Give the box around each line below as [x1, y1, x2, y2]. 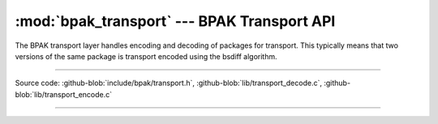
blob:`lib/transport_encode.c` [15, 89, 113, 99]
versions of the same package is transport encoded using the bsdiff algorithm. [15, 51, 277, 61]
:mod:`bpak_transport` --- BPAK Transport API [15, 12, 336, 30]
